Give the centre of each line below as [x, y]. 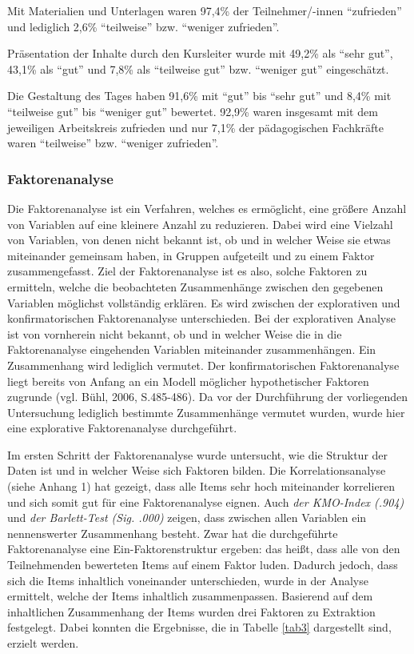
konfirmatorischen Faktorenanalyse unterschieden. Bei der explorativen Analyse [201, 318]
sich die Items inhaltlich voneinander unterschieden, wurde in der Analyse [188, 580]
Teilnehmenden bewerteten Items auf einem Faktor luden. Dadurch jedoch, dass [203, 565]
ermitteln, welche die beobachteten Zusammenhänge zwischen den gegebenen [195, 286]
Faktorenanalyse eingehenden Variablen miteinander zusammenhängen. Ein [192, 349]
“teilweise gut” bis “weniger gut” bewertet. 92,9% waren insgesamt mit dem [193, 111]
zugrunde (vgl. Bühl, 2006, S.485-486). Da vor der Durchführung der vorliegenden [208, 397]
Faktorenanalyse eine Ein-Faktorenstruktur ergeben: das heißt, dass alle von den [204, 549]
